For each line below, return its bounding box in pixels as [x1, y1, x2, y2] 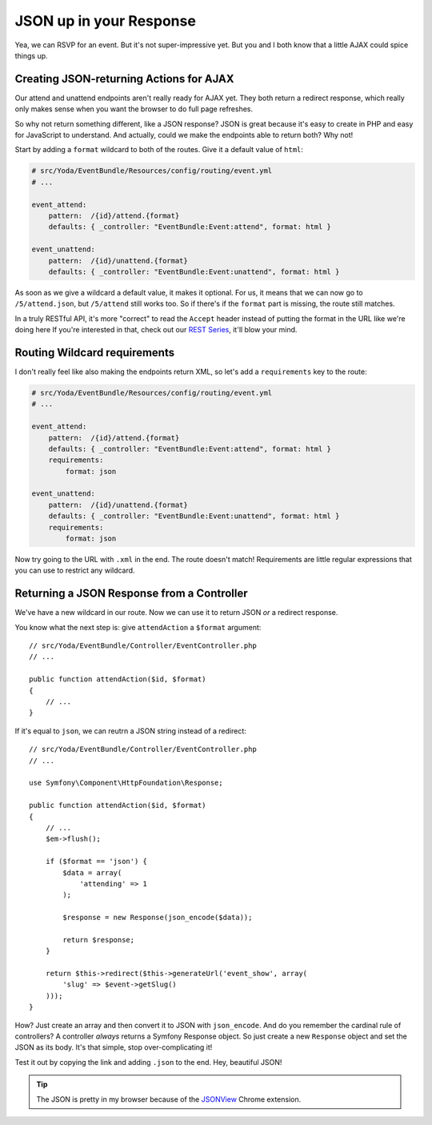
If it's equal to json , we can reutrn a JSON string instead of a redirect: [14, 725, 247, 736]
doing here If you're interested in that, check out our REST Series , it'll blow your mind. [14, 325, 298, 335]
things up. [14, 50, 48, 60]
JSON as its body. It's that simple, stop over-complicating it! [14, 1043, 213, 1052]
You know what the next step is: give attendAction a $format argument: [14, 622, 262, 632]
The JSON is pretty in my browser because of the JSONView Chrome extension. [36, 1094, 302, 1104]
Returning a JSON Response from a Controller [14, 587, 248, 601]
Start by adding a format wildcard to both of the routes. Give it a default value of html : [14, 145, 304, 155]
